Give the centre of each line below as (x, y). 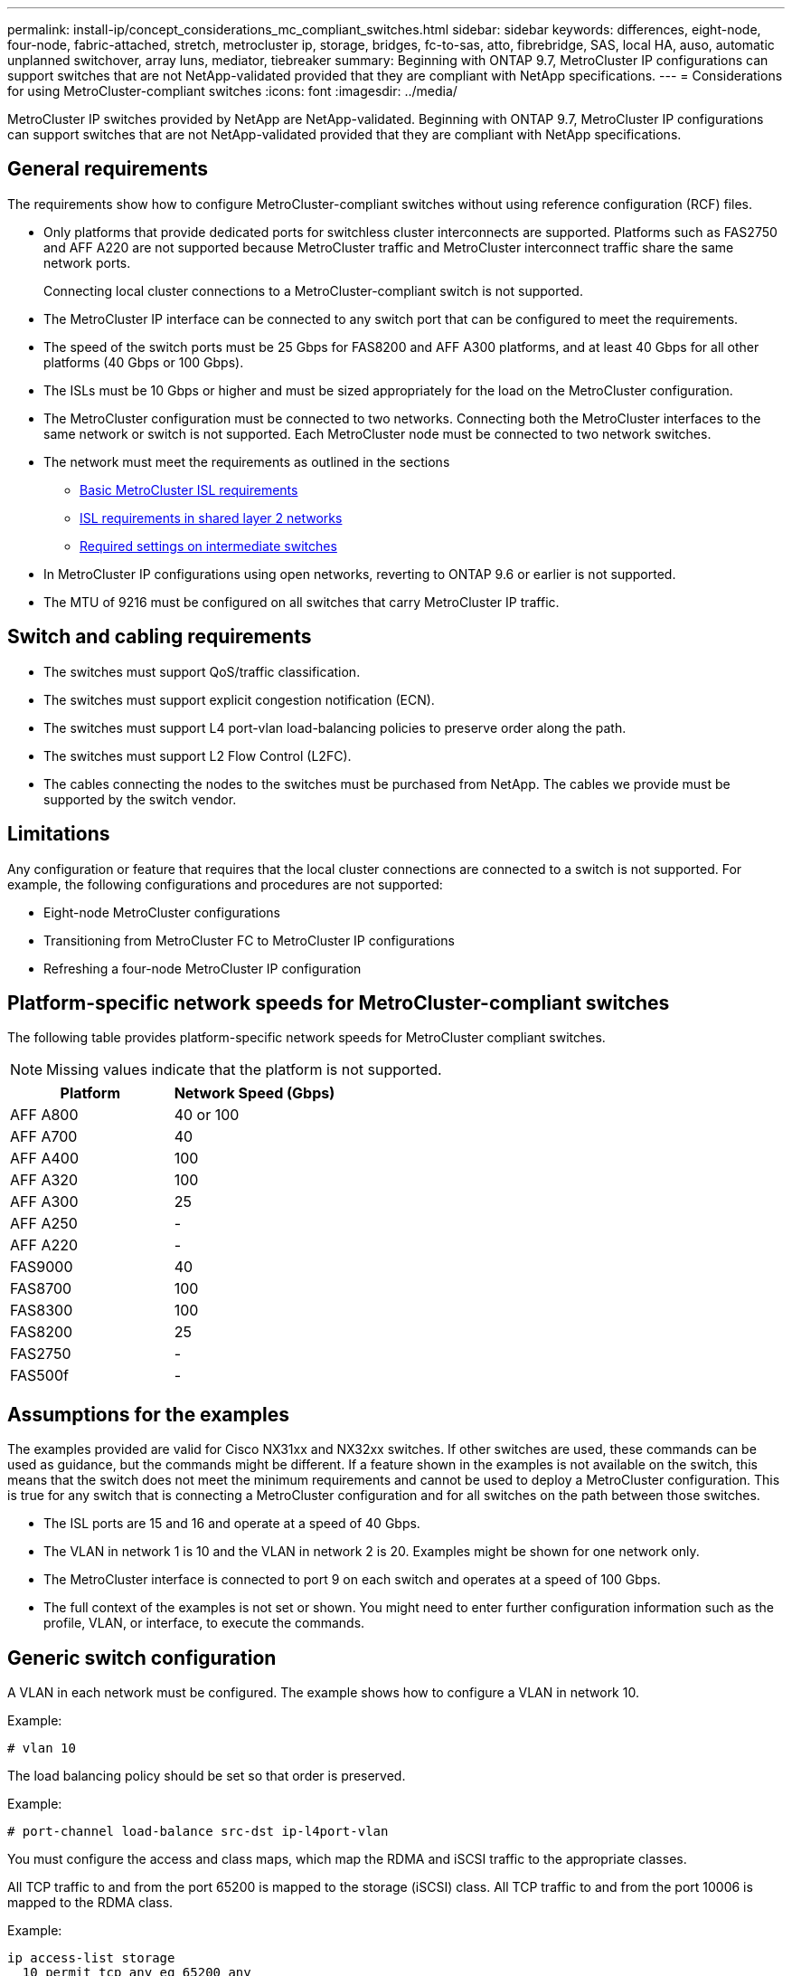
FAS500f (39, 1376)
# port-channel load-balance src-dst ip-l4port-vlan (198, 1832)
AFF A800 (44, 1115)
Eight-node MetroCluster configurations (162, 912)
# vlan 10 (42, 1748)
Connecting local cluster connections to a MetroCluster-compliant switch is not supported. (313, 290)
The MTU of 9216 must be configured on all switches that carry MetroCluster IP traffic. (302, 602)
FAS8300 (42, 1311)
